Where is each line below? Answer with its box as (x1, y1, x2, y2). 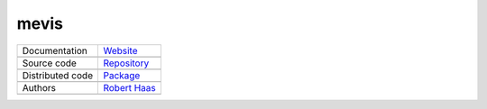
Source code (22, 57, 77, 69)
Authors (22, 81, 56, 94)
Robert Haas (103, 81, 157, 94)
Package (103, 68, 141, 81)
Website (103, 44, 138, 57)
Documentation (22, 44, 87, 57)
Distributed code (22, 68, 94, 81)
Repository (103, 57, 150, 69)
